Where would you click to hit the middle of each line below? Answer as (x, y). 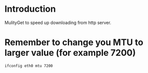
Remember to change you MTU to (74, 42)
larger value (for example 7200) (70, 53)
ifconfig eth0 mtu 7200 (29, 66)
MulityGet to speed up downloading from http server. (58, 23)
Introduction (30, 9)
